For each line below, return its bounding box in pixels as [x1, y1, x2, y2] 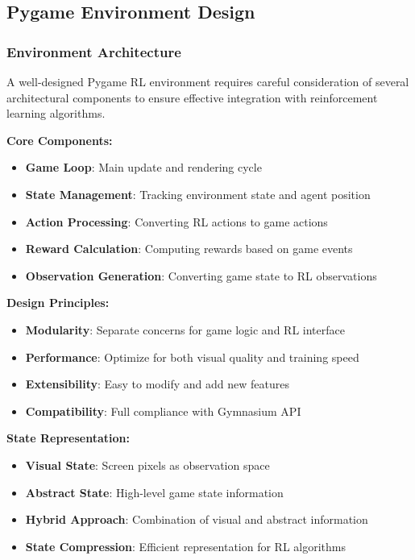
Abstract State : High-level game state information [25, 483, 284, 500]
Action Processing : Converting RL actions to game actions [25, 213, 328, 230]
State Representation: [6, 429, 130, 446]
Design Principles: [6, 294, 110, 311]
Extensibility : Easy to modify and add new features [25, 375, 289, 392]
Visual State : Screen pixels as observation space [25, 456, 270, 473]
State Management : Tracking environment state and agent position [25, 185, 371, 202]
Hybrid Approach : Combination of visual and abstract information [25, 511, 368, 528]
